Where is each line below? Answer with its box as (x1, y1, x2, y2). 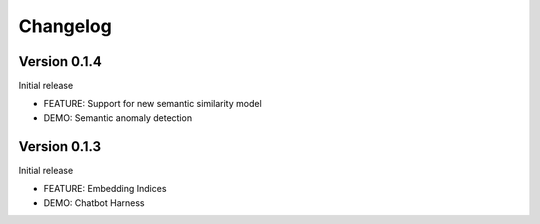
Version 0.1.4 (18, 53, 102, 70)
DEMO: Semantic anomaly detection (43, 111, 193, 124)
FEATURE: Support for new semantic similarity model (43, 98, 262, 110)
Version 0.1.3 (18, 138, 102, 155)
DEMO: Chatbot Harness (43, 196, 145, 209)
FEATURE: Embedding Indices (43, 183, 167, 195)
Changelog (18, 15, 112, 37)
